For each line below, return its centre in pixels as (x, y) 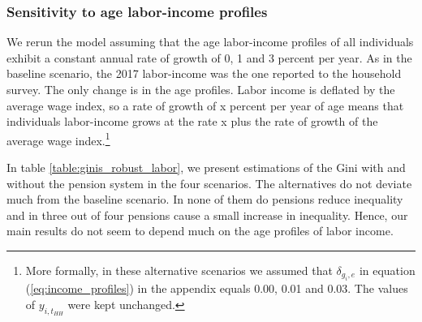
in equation (387, 270)
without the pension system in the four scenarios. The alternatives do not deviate (209, 183)
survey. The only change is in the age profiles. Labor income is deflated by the (201, 89)
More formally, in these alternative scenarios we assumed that (179, 270)
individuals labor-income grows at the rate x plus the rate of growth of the (192, 121)
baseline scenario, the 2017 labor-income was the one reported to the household (204, 73)
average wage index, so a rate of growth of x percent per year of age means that (205, 105)
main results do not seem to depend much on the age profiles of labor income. (200, 231)
